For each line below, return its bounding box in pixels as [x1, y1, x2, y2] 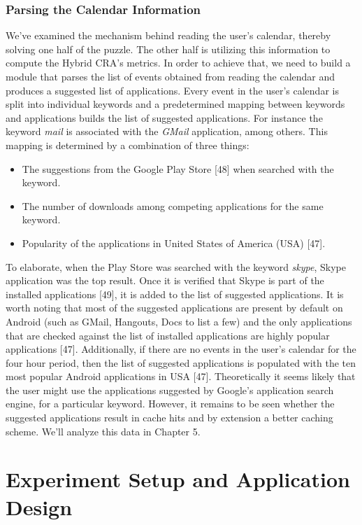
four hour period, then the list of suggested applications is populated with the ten [6, 355, 356, 370]
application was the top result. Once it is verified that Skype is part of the [6, 273, 324, 288]
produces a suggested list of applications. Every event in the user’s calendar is [6, 83, 339, 97]
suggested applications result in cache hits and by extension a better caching [6, 410, 333, 425]
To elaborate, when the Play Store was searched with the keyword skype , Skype [6, 259, 346, 274]
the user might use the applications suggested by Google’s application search [6, 382, 334, 397]
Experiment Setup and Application [6, 465, 350, 493]
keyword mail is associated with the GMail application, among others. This [6, 124, 328, 139]
